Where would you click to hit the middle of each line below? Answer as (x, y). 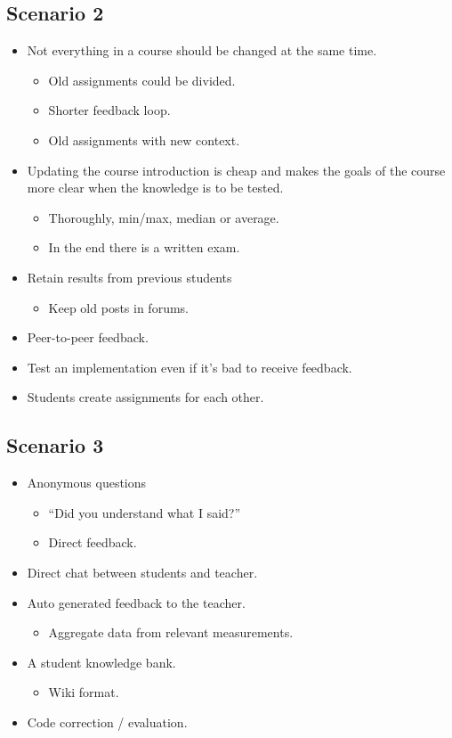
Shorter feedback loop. (109, 110)
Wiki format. (84, 692)
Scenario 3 (55, 445)
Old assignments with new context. (144, 139)
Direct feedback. (93, 542)
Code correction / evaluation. (107, 722)
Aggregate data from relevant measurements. (171, 632)
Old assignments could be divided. (142, 80)
